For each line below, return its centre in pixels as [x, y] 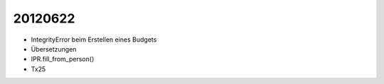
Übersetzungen [54, 49]
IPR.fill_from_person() [63, 59]
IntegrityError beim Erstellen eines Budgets [94, 40]
